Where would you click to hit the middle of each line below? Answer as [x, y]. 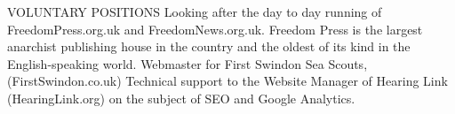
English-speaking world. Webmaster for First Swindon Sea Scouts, [188, 63]
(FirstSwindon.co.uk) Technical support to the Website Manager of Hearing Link [227, 81]
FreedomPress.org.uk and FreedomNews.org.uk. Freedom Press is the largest [215, 29]
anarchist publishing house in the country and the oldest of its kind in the [209, 46]
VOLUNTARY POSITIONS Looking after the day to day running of [195, 11]
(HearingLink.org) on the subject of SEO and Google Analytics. [181, 98]
